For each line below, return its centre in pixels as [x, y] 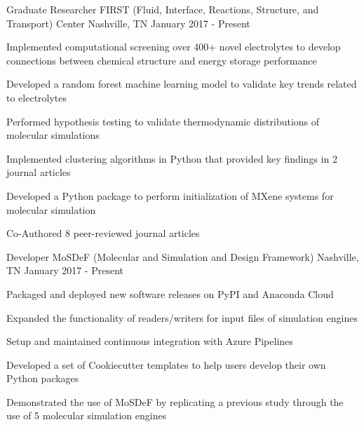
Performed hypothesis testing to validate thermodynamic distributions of [163, 121]
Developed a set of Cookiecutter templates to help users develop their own [166, 364]
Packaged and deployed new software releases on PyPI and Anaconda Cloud [170, 293]
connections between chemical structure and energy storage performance [162, 60]
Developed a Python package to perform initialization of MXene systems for [170, 195]
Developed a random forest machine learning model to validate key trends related [182, 84]
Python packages [43, 378]
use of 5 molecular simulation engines [87, 415]
